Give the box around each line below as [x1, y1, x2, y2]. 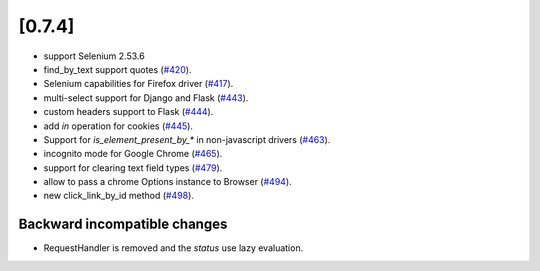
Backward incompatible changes [18, 216, 228, 233]
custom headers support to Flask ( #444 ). [43, 106, 214, 118]
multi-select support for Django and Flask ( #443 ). [43, 91, 249, 104]
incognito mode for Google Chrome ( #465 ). [43, 148, 223, 160]
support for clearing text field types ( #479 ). [43, 161, 223, 174]
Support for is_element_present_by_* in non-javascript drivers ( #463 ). [43, 133, 331, 145]
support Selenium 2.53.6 [43, 50, 145, 62]
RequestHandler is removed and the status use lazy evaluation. [43, 242, 304, 254]
